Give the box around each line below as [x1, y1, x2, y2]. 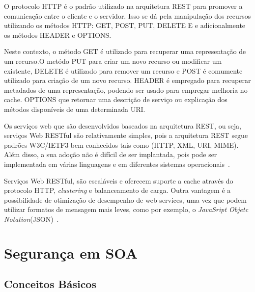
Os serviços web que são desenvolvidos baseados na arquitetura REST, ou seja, [4, 120, 241, 131]
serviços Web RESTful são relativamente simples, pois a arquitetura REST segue [4, 130, 248, 140]
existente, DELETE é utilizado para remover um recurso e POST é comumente [4, 65, 243, 76]
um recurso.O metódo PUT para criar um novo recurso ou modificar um [4, 55, 222, 66]
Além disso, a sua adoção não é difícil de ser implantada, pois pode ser [4, 149, 217, 159]
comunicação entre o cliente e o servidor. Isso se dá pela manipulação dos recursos [4, 10, 251, 21]
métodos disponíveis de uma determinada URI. [4, 104, 145, 114]
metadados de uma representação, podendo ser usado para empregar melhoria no [4, 84, 248, 95]
